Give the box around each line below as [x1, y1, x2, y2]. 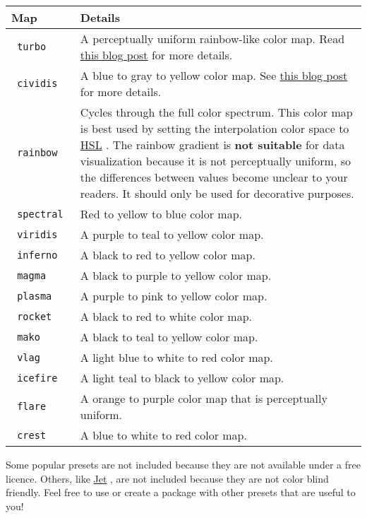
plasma [17, 290, 52, 302]
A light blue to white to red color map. [80, 349, 273, 365]
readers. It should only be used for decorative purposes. [80, 185, 354, 201]
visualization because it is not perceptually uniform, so [80, 153, 351, 169]
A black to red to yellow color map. [80, 247, 255, 263]
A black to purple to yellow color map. [80, 267, 272, 283]
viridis [17, 228, 58, 240]
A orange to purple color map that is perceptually [80, 390, 327, 406]
